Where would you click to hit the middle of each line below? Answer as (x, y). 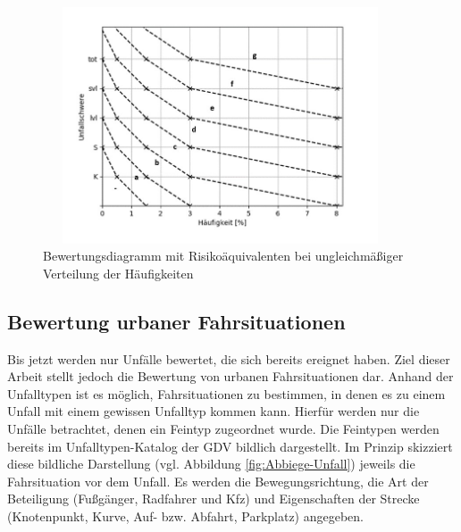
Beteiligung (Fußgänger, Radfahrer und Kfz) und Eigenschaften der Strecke (214, 499)
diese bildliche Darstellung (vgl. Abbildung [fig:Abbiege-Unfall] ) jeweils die (211, 464)
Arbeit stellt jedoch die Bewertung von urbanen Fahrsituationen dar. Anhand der (230, 376)
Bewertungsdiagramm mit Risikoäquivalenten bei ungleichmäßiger (223, 256)
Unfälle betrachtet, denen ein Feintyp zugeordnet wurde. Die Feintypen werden (223, 428)
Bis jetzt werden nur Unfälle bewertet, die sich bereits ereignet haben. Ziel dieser (229, 358)
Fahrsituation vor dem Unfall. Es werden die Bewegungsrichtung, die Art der (218, 481)
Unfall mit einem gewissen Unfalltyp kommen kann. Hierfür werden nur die (214, 411)
